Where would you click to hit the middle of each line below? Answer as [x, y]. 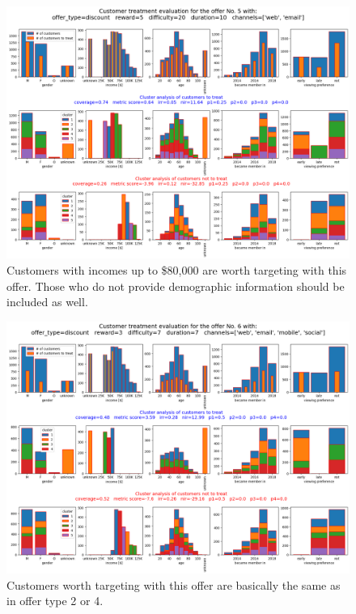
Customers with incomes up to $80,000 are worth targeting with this [177, 269]
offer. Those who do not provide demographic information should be [176, 286]
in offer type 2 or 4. [55, 601]
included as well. [47, 302]
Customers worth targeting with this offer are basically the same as [174, 584]
